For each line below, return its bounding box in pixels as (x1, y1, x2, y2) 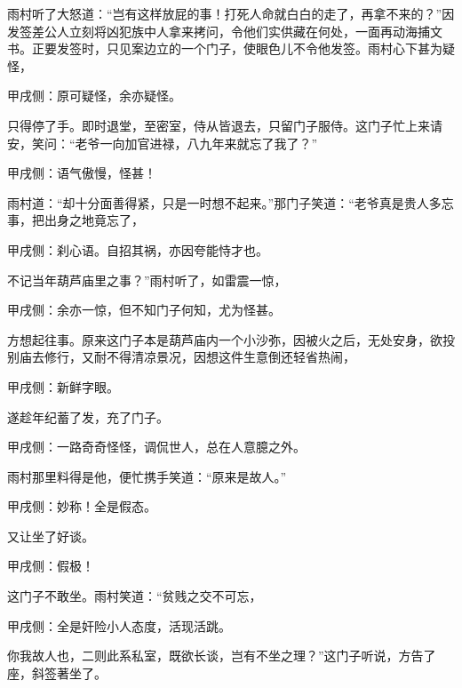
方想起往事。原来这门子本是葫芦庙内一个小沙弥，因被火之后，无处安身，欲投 (7, 330, 455, 348)
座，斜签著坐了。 (7, 663, 107, 682)
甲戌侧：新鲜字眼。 (7, 377, 119, 396)
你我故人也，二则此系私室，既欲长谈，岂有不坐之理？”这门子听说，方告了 (7, 646, 436, 665)
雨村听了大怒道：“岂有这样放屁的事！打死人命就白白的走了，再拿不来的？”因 (7, 4, 455, 22)
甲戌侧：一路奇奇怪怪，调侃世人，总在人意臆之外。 (7, 437, 306, 456)
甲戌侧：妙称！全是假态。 (7, 497, 156, 516)
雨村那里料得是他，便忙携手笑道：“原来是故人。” (7, 467, 287, 485)
